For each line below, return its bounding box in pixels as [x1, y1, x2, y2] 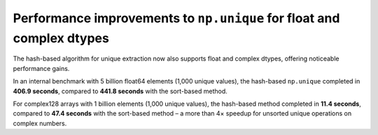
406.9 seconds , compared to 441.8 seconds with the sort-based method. [13, 87, 227, 95]
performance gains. [13, 64, 70, 72]
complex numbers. [13, 119, 67, 127]
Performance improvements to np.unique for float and [13, 10, 340, 26]
